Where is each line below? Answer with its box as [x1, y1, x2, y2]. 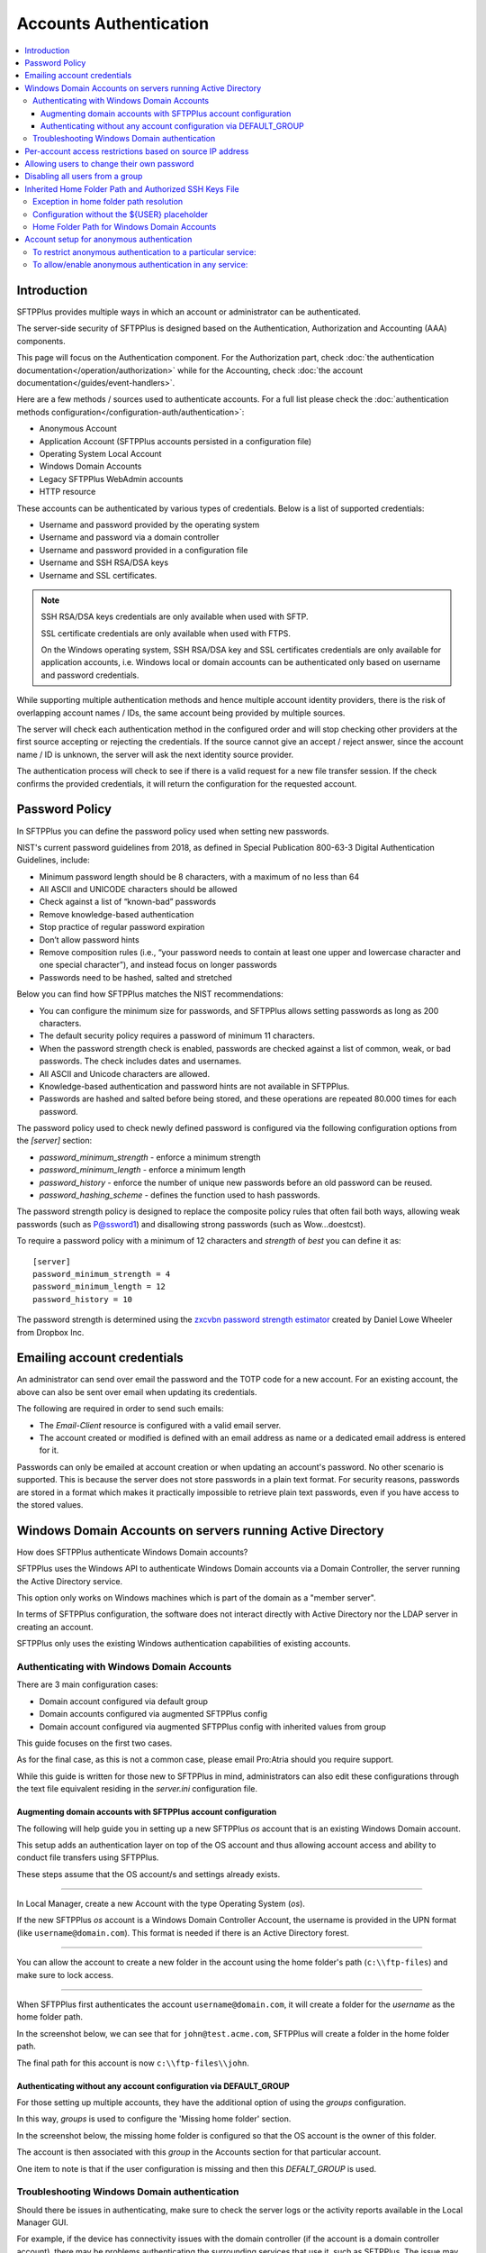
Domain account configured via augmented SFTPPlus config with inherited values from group [39, 1721, 387, 1732]
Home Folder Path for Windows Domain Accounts [32, 222, 217, 233]
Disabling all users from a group [24, 171, 143, 182]
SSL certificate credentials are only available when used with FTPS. [40, 627, 292, 639]
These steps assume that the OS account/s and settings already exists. [16, 1868, 281, 1879]
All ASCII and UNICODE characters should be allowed [39, 884, 238, 895]
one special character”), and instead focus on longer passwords [39, 960, 278, 971]
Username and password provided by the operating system [39, 519, 260, 530]
